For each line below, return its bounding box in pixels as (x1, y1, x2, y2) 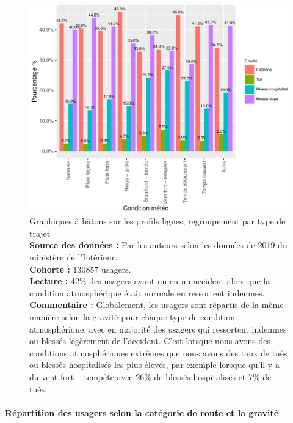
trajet (29, 226, 51, 239)
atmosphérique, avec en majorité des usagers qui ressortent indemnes (29, 322, 287, 335)
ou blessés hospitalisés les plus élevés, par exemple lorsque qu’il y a (29, 358, 280, 371)
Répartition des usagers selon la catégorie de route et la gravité (5, 406, 279, 419)
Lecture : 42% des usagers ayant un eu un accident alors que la (29, 274, 270, 287)
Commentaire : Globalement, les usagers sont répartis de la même (29, 298, 284, 311)
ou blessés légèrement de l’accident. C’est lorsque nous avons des (29, 334, 270, 347)
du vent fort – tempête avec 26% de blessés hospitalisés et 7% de (29, 370, 272, 383)
